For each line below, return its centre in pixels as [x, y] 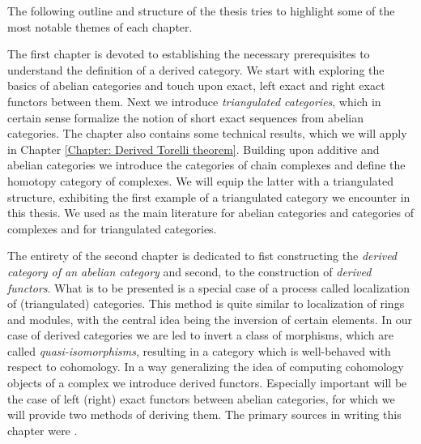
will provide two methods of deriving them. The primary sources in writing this [204, 414]
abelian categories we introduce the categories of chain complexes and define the [206, 165]
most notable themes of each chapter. [100, 26]
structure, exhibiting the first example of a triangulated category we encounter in [209, 196]
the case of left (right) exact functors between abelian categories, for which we [201, 398]
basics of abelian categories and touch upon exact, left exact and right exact [196, 85]
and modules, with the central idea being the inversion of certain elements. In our [210, 319]
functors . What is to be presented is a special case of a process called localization [208, 287]
